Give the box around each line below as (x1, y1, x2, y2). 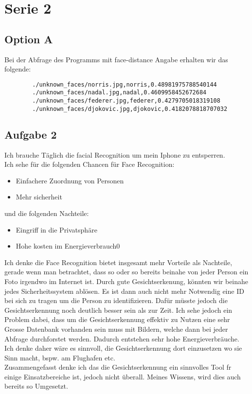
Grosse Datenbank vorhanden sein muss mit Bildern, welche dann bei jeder (4, 323, 228, 334)
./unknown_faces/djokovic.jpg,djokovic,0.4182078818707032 (32, 105, 228, 112)
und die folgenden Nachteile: (4, 208, 89, 218)
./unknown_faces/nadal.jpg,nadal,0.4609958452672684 (32, 89, 207, 96)
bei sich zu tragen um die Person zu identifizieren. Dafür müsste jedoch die (4, 295, 228, 305)
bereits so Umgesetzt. (4, 381, 68, 391)
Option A (4, 31, 53, 46)
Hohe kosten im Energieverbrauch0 (16, 241, 120, 251)
